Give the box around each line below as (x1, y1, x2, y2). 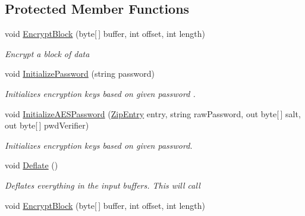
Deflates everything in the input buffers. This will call (5, 179, 200, 191)
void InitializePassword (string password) (5, 67, 155, 80)
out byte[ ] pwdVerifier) (5, 119, 89, 132)
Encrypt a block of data (5, 47, 90, 60)
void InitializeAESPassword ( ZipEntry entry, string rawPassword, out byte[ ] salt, (5, 107, 301, 120)
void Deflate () (5, 159, 58, 171)
